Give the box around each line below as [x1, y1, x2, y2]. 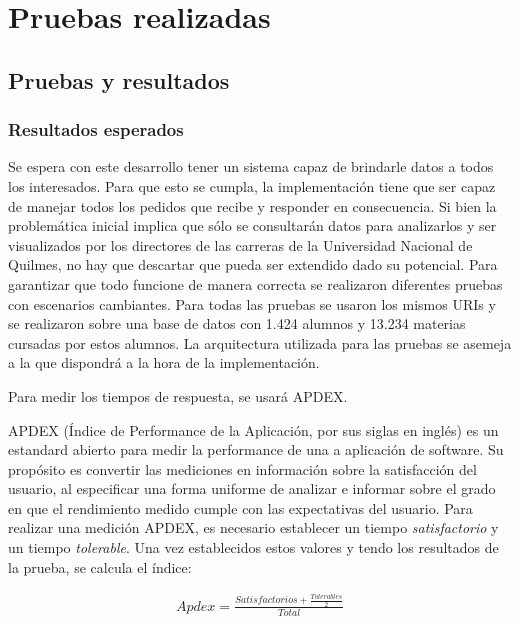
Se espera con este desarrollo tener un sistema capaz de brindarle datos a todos [8, 156, 494, 177]
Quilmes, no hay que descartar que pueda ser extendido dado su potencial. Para [8, 254, 498, 275]
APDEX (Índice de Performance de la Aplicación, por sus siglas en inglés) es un [8, 419, 499, 440]
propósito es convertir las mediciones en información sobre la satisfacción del [8, 458, 477, 479]
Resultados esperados [8, 117, 184, 142]
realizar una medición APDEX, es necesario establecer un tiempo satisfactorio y [8, 517, 499, 538]
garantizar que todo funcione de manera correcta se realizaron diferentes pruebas [8, 273, 503, 294]
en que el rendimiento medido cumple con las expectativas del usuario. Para [8, 497, 473, 518]
